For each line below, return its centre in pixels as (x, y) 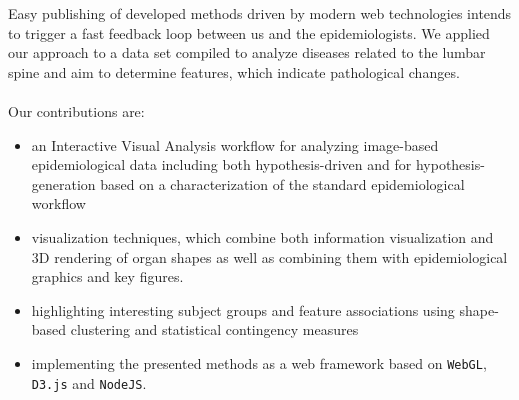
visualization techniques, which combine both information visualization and (262, 236)
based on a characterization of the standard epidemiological (282, 183)
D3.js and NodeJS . (89, 382)
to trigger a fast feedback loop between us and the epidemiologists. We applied (249, 32)
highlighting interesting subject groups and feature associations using (243, 309)
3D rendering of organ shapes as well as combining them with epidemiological (269, 256)
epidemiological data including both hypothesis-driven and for (221, 164)
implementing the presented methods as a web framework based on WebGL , (259, 362)
